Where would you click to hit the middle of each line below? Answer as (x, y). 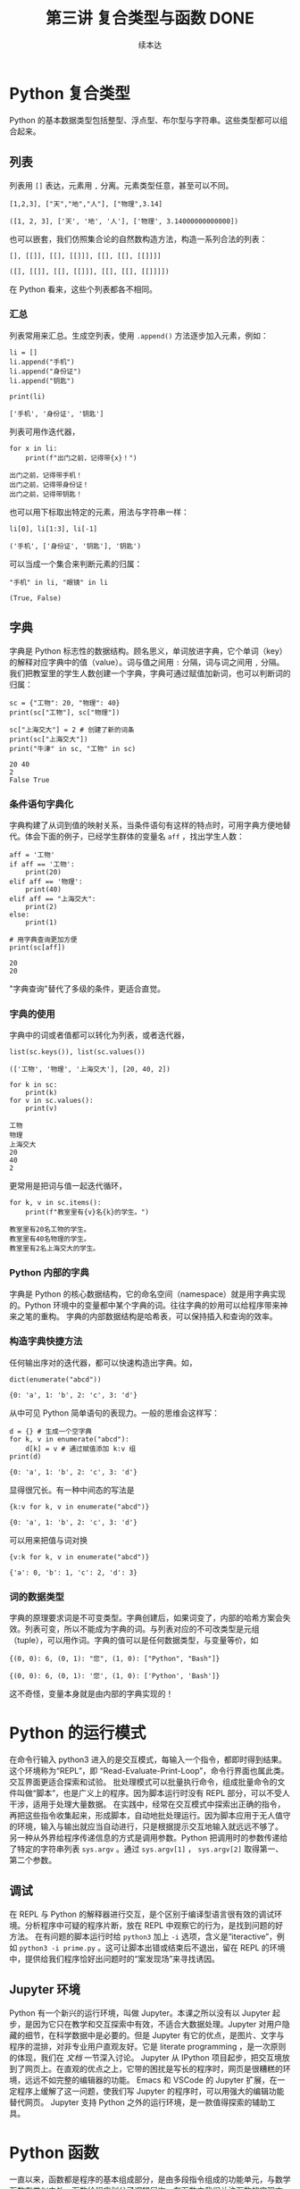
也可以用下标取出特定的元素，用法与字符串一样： (99, 512)
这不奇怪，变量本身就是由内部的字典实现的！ (92, 1694)
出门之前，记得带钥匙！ (46, 494)
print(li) (28, 397)
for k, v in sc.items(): (55, 1203)
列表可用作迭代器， (45, 431)
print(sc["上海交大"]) (49, 739)
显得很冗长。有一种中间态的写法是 (72, 1490)
